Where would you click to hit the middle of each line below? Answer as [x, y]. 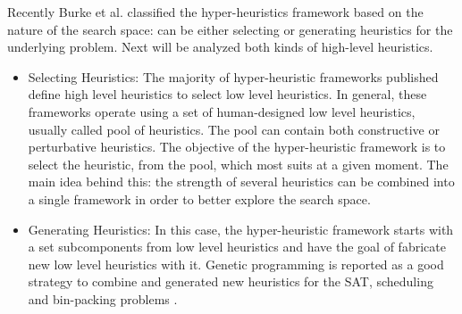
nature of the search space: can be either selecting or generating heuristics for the [230, 29]
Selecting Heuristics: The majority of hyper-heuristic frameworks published [233, 76]
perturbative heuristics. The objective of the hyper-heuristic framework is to [237, 147]
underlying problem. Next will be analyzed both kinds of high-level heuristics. [220, 47]
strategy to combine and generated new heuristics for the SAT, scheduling [231, 281]
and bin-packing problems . [103, 298]
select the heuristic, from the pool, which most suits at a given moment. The [238, 164]
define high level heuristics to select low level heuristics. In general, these [227, 94]
